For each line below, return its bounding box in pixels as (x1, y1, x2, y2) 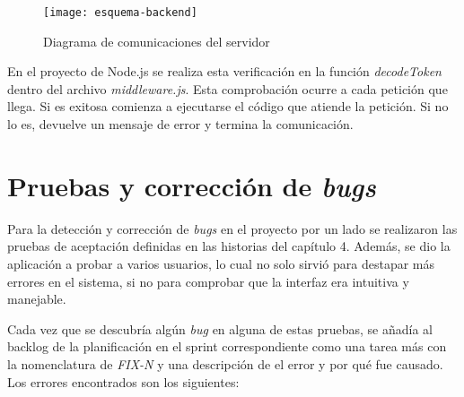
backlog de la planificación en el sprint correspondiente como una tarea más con (7, 337, 447, 356)
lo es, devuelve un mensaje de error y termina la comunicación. (7, 115, 354, 134)
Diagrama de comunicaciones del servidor (43, 31, 270, 50)
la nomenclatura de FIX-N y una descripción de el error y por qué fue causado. (7, 354, 443, 373)
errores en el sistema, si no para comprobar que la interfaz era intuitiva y (7, 272, 409, 290)
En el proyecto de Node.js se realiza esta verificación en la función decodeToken (7, 62, 442, 81)
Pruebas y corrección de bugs (7, 167, 376, 204)
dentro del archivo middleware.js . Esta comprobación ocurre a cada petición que (7, 79, 448, 98)
